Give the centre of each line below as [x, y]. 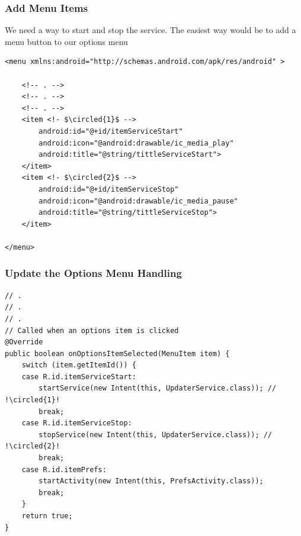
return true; [47, 516]
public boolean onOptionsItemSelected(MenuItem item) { [117, 353]
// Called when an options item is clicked [92, 330]
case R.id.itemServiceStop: [77, 423]
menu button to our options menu [66, 41]
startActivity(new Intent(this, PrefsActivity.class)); [151, 481]
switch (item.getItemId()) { [79, 365]
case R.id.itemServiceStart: [79, 377]
